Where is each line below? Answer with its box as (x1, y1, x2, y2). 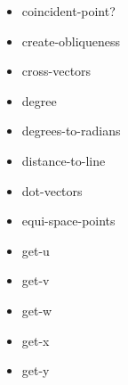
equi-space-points (21, 211, 116, 230)
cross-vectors (21, 61, 92, 80)
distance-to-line (21, 151, 106, 169)
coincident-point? (21, 2, 116, 20)
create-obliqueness (21, 31, 121, 50)
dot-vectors (21, 181, 83, 200)
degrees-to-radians (21, 121, 121, 140)
